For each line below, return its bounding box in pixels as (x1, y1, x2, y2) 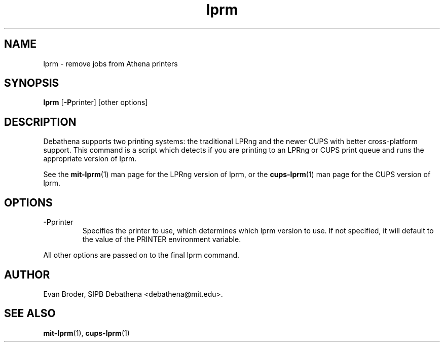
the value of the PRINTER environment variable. (82, 235, 241, 244)
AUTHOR (4, 268, 50, 281)
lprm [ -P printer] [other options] (43, 98, 148, 107)
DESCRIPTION (4, 115, 77, 128)
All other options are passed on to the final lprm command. (43, 251, 240, 260)
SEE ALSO (4, 307, 56, 320)
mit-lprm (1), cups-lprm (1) (43, 328, 130, 337)
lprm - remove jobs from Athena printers (43, 59, 178, 68)
